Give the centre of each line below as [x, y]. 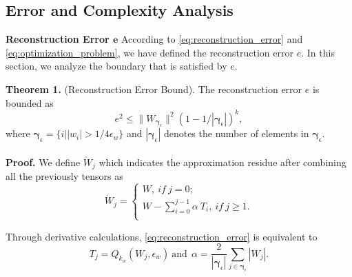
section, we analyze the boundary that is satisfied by [116, 66]
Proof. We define [43, 162]
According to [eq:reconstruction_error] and [212, 39]
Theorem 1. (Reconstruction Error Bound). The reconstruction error [154, 89]
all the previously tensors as [64, 176]
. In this [318, 52]
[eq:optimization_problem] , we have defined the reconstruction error [149, 52]
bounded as [30, 102]
